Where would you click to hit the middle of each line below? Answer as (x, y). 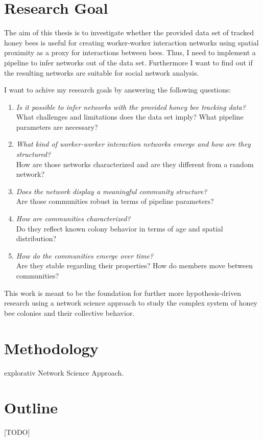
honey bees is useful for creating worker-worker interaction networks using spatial (131, 42)
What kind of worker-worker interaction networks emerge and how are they (133, 144)
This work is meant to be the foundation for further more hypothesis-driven (123, 293)
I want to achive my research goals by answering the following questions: (118, 90)
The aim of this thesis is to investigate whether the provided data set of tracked (129, 32)
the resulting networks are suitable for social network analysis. (102, 72)
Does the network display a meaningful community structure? (112, 191)
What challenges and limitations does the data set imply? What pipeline (130, 117)
